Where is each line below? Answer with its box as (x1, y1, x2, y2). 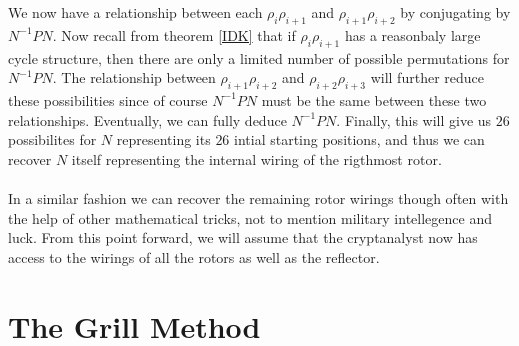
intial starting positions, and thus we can (234, 129, 485, 150)
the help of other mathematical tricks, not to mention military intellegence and (8, 207, 492, 228)
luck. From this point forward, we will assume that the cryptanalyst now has (8, 227, 478, 248)
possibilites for (8, 129, 97, 150)
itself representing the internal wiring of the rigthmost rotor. (71, 148, 442, 169)
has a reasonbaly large (344, 24, 481, 45)
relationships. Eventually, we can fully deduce (8, 109, 287, 130)
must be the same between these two (261, 89, 487, 110)
